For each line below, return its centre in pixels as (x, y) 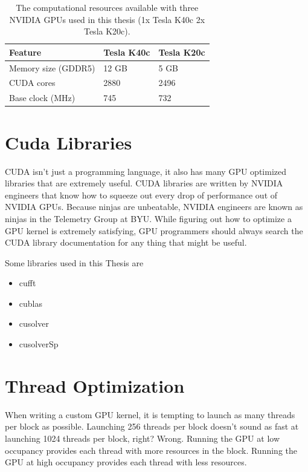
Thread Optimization (95, 385)
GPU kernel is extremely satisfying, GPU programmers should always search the (154, 230)
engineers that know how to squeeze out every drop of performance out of (141, 195)
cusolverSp (39, 344)
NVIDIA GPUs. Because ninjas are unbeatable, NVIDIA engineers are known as (154, 207)
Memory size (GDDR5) (52, 67)
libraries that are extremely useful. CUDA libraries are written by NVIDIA (144, 183)
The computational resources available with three (107, 7)
